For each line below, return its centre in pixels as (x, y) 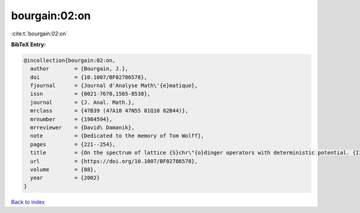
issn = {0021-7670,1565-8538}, (90, 94)
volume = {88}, (64, 169)
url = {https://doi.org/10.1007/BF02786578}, (114, 161)
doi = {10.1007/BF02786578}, (89, 77)
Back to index (28, 202)
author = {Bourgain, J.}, (79, 69)
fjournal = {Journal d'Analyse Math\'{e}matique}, (114, 86)
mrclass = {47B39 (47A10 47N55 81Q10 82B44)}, (109, 111)
